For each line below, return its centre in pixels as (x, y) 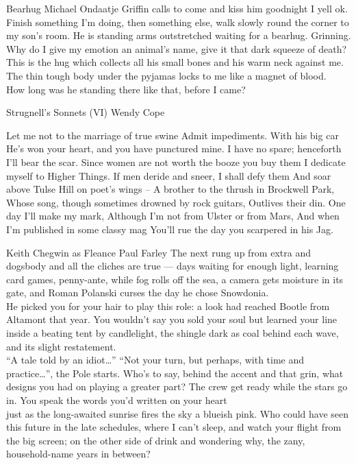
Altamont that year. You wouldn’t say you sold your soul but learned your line (172, 319)
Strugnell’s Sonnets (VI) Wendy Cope (86, 112)
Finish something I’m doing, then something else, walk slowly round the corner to (178, 22)
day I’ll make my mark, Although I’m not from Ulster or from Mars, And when (173, 216)
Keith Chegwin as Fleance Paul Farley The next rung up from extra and (158, 252)
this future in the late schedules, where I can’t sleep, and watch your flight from (174, 427)
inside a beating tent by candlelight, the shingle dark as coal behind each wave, (173, 333)
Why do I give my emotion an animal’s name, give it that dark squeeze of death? (177, 48)
